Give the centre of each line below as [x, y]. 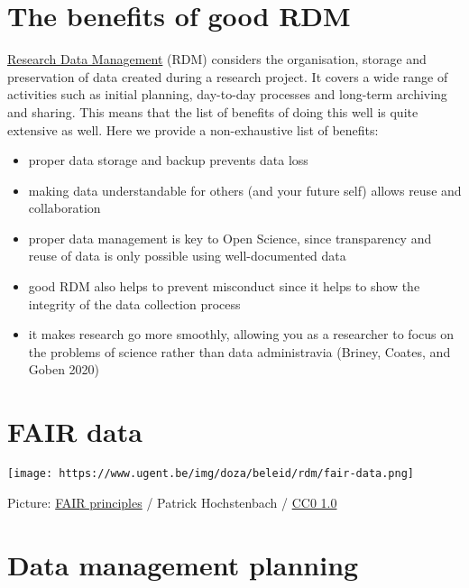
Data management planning [183, 564]
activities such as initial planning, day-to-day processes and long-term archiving [227, 94]
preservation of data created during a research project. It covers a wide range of [228, 76]
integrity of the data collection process [134, 303]
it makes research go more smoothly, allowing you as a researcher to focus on [241, 334]
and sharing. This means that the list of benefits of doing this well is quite [213, 111]
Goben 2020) [64, 369]
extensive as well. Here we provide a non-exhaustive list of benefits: [193, 129]
